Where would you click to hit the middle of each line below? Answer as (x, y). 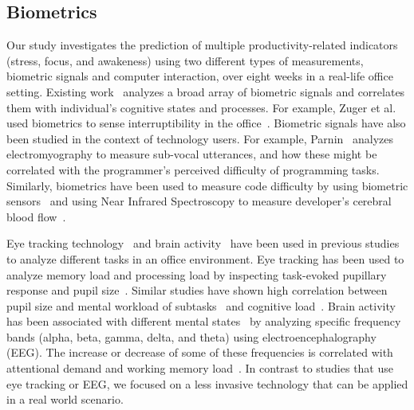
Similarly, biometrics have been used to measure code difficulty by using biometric (207, 185)
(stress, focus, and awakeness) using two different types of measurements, (185, 60)
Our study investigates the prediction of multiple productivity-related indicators (202, 45)
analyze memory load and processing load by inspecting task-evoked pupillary (197, 274)
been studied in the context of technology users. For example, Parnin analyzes (200, 138)
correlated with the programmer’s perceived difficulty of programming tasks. (193, 169)
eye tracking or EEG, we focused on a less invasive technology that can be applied (207, 383)
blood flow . (36, 216)
